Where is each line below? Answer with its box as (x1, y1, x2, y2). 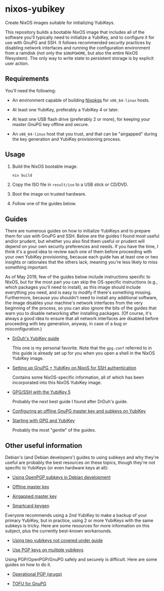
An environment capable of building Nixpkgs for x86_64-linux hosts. (12, 97, 150, 103)
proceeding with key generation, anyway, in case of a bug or (5, 321, 127, 327)
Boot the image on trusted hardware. (12, 191, 87, 197)
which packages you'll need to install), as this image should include (5, 284, 141, 290)
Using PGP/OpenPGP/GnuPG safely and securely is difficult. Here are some (5, 557, 158, 563)
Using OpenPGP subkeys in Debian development (12, 474, 111, 480)
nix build (12, 173, 33, 178)
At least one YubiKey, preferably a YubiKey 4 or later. (12, 106, 119, 112)
